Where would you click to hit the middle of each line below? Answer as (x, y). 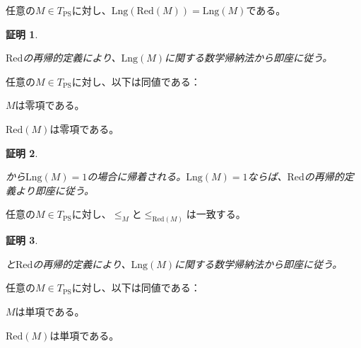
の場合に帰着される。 (137, 176)
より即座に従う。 (54, 190)
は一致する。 (216, 214)
